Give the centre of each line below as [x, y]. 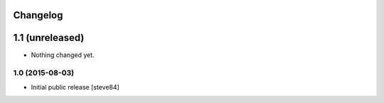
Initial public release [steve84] [75, 87]
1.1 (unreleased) [49, 38]
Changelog [38, 15]
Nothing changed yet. [63, 55]
